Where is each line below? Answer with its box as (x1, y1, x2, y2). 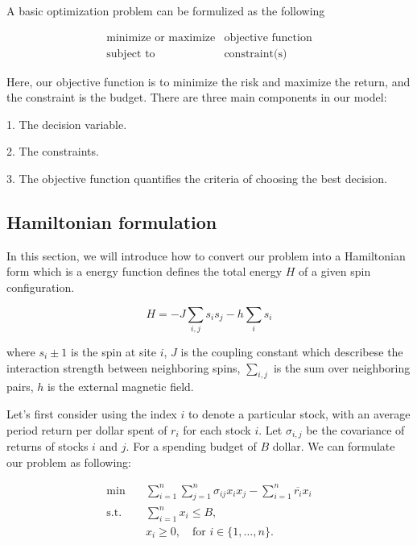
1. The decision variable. (6, 115, 127, 132)
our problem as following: (6, 453, 131, 470)
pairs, (6, 378, 34, 395)
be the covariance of (306, 421, 405, 438)
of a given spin (299, 263, 371, 280)
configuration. (6, 279, 75, 296)
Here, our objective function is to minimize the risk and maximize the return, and (6, 73, 411, 89)
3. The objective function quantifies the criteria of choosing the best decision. (6, 170, 387, 187)
